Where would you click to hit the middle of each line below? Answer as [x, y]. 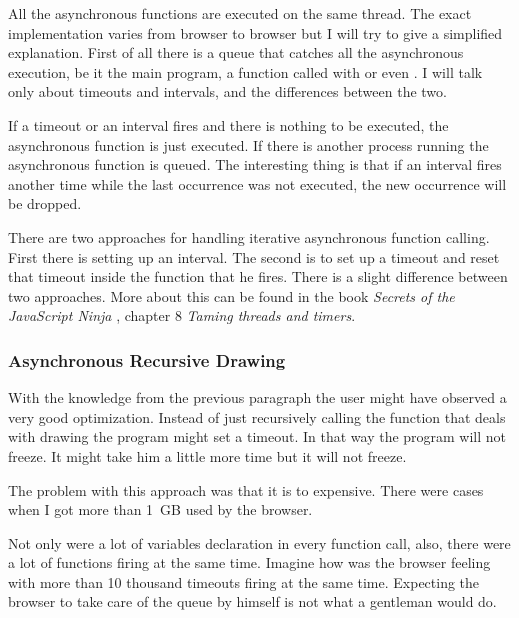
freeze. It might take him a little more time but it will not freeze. [207, 455]
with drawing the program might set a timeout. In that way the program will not [257, 436]
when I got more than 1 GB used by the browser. [160, 509]
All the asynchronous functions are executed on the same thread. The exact [240, 13]
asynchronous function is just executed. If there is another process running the [248, 144]
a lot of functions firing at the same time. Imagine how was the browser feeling [249, 562]
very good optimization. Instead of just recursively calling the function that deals [257, 416]
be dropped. [45, 203]
